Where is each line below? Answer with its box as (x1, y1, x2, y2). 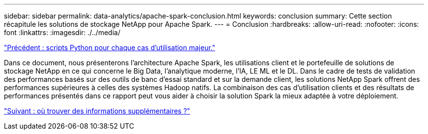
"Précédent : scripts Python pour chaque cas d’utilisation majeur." (4, 43, 215, 52)
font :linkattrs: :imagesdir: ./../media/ (4, 28, 121, 37)
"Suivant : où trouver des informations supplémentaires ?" (4, 107, 191, 115)
